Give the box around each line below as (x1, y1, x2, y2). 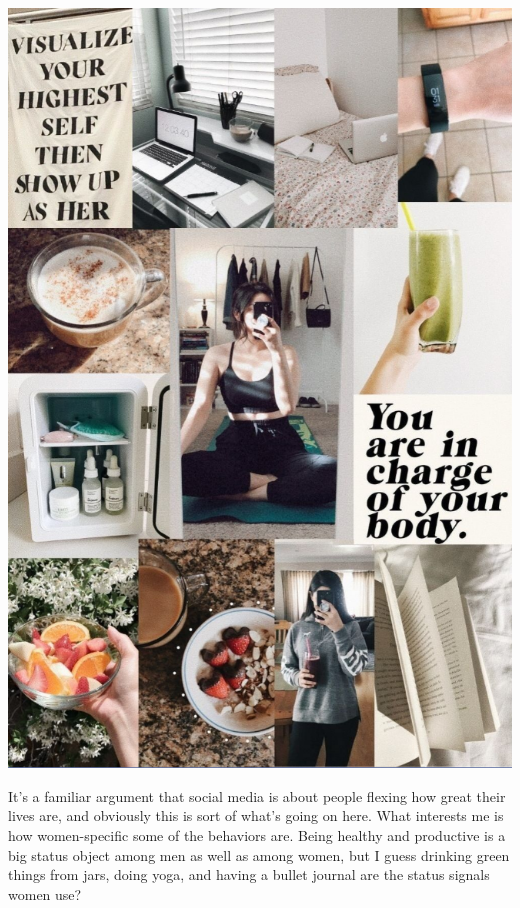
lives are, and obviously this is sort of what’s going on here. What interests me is (8, 805, 504, 826)
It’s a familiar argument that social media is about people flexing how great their (8, 785, 506, 806)
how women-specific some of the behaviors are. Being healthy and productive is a (8, 825, 506, 845)
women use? (8, 883, 82, 904)
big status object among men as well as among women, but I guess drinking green (8, 844, 510, 865)
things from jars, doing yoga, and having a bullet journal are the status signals (8, 864, 490, 885)
